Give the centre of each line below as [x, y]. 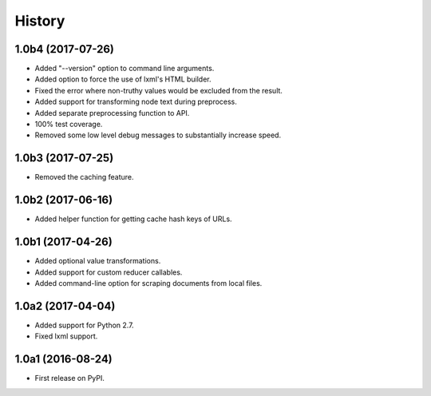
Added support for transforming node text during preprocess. [136, 102]
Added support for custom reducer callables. [109, 272]
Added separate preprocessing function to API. [112, 113]
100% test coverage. [69, 125]
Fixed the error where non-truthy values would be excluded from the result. [159, 90]
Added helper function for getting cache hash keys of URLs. [133, 219]
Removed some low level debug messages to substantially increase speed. [158, 135]
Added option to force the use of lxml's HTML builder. [123, 79]
